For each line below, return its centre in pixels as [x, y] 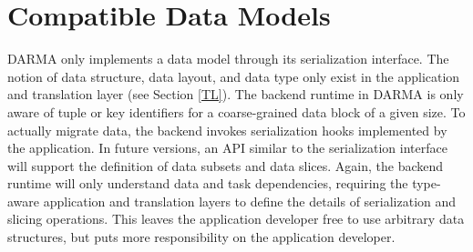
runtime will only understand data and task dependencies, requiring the [208, 183]
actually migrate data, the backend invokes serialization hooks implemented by [227, 130]
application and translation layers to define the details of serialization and [250, 201]
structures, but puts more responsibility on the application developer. [201, 237]
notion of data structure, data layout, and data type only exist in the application [234, 76]
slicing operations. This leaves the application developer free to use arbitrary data [236, 219]
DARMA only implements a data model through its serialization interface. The [228, 59]
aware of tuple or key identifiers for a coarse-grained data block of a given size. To [236, 111]
